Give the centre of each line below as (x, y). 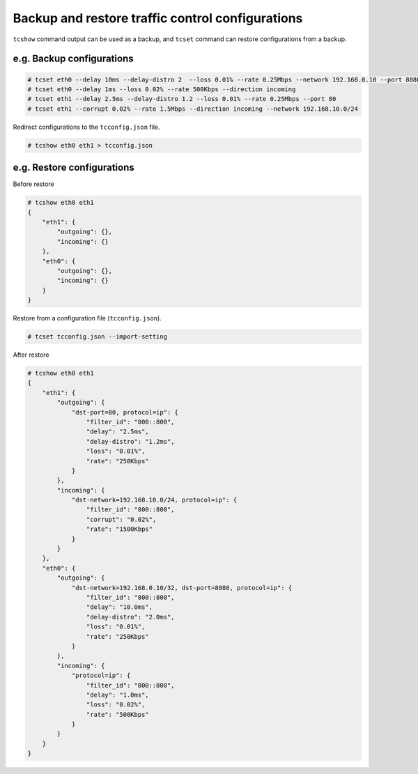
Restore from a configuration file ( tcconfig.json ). (87, 318)
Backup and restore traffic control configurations (158, 18)
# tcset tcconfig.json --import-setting (97, 337)
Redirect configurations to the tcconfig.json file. (86, 127)
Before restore (34, 184)
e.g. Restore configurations (74, 168)
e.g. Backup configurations (73, 59)
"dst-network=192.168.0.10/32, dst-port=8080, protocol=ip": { (182, 588)
